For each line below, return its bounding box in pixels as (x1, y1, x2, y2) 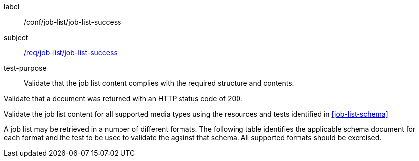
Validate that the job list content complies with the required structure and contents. (24, 79, 294, 87)
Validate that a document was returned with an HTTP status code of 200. (4, 94, 242, 103)
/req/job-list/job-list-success (24, 48, 118, 57)
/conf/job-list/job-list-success (24, 18, 121, 26)
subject (4, 33, 28, 41)
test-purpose (4, 64, 47, 72)
